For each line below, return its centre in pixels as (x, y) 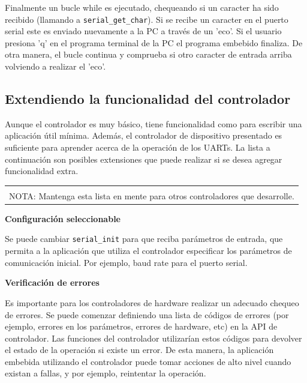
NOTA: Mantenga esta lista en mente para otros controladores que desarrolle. (152, 195)
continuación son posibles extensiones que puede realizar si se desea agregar (144, 159)
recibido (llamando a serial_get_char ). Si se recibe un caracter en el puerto (147, 19)
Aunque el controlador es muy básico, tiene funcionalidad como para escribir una (153, 123)
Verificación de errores (52, 282)
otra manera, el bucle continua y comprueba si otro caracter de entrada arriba (148, 54)
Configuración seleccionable (63, 218)
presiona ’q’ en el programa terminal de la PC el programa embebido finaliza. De (154, 42)
